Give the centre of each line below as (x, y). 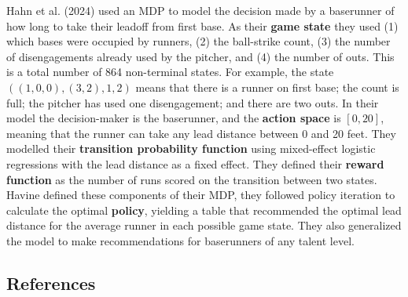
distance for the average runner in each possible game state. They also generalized (204, 225)
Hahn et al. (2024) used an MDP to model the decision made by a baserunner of (200, 10)
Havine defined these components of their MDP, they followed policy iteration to (201, 195)
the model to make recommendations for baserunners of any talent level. (180, 240)
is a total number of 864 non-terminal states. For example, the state (170, 72)
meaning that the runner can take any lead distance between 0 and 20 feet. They (201, 133)
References (51, 283)
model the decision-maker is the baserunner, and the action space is (174, 118)
